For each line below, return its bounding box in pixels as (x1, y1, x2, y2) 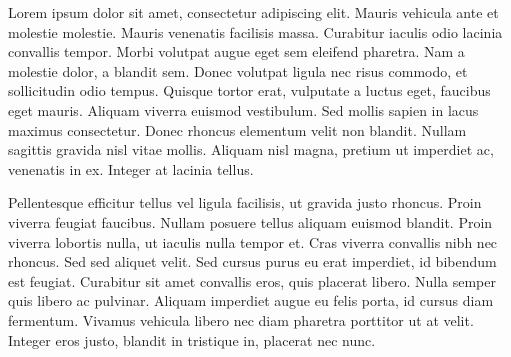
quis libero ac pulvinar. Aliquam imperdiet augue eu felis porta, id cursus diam (8, 290, 494, 311)
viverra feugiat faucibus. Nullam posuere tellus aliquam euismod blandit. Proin (8, 211, 493, 232)
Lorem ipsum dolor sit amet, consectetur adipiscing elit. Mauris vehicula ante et (8, 2, 499, 22)
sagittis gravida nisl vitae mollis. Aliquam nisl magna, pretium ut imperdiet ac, (8, 139, 494, 160)
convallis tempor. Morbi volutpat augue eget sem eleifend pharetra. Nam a (8, 41, 465, 62)
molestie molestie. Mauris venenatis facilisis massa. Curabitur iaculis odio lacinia (8, 21, 503, 42)
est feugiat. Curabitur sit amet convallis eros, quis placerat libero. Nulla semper (8, 270, 496, 291)
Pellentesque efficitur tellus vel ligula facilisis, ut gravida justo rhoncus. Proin (8, 192, 482, 213)
